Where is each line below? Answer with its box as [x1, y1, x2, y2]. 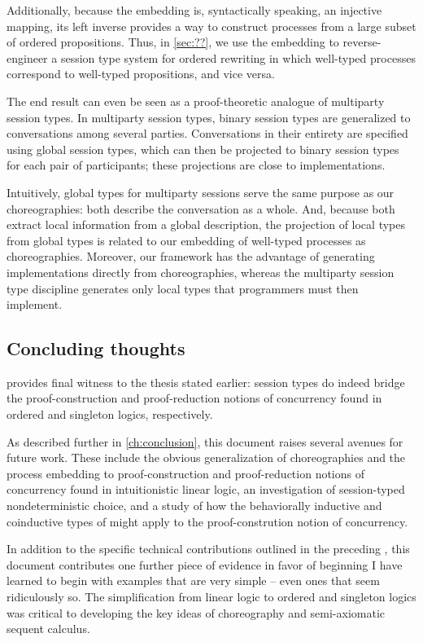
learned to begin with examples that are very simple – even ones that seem [7, 572, 380, 589]
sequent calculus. [7, 620, 90, 637]
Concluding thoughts [7, 336, 185, 361]
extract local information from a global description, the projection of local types [7, 216, 405, 233]
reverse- [342, 33, 382, 51]
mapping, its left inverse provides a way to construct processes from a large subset [7, 17, 416, 34]
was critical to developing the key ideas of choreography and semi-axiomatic [7, 604, 386, 621]
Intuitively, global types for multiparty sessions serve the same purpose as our [7, 183, 395, 200]
